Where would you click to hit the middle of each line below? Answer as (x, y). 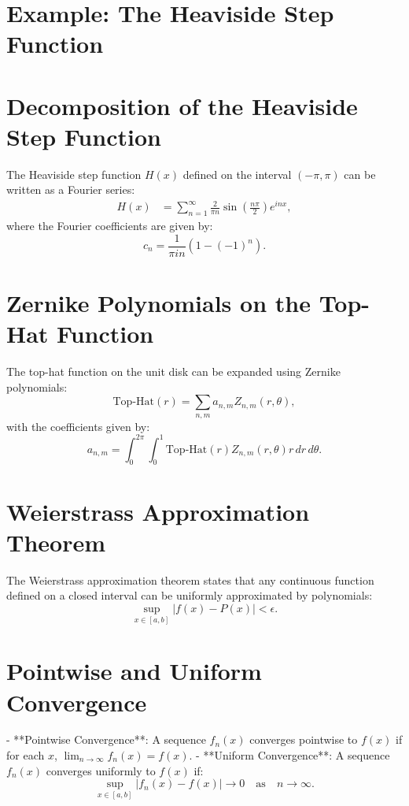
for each (26, 755)
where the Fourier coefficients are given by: (110, 225)
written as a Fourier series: (71, 189)
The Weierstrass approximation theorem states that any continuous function (190, 579)
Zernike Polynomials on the (158, 302)
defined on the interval (237, 174)
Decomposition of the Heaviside (182, 105)
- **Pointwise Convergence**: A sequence (106, 739)
